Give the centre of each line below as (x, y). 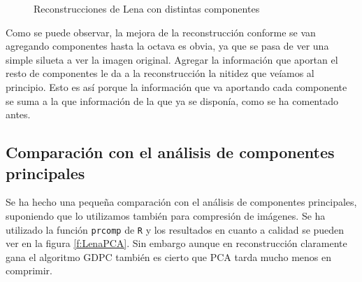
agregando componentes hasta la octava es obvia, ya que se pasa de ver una (167, 46)
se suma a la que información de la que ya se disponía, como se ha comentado (172, 100)
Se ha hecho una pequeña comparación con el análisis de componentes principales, (181, 202)
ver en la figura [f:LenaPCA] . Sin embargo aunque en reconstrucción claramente (176, 243)
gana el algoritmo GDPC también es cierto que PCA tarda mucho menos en (169, 256)
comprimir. (29, 270)
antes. (18, 114)
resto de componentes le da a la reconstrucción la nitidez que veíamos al (160, 73)
